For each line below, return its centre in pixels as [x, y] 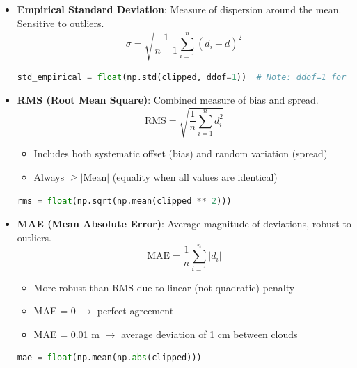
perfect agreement [135, 311]
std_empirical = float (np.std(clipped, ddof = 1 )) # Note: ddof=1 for [182, 77]
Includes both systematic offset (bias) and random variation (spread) [181, 153]
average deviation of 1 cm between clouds [209, 334]
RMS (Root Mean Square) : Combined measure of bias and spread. [168, 100]
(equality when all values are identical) [195, 177]
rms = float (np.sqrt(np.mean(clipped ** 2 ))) [124, 201]
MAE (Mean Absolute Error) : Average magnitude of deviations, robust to [184, 224]
